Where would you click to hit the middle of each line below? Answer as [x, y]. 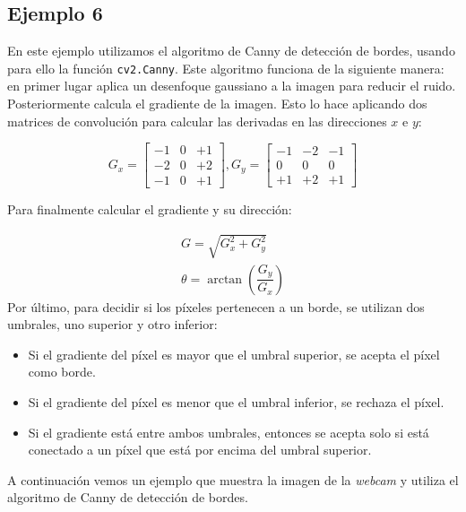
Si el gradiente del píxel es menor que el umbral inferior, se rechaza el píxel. [236, 401]
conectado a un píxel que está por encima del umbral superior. [200, 450]
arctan [225, 279]
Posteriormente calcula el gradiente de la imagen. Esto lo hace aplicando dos [217, 104]
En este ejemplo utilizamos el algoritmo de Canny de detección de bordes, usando [231, 51]
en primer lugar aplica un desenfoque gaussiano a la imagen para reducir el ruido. [232, 86]
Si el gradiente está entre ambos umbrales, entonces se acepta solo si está [229, 432]
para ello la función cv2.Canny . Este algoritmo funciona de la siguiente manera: [226, 68]
